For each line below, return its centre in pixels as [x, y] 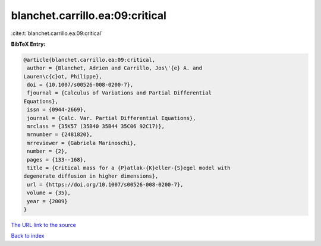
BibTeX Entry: [28, 44]
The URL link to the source [44, 225]
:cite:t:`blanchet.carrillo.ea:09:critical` [57, 33]
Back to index [28, 236]
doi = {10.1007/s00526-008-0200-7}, [80, 85]
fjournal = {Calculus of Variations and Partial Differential [119, 93]
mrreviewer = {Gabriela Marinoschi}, [82, 143]
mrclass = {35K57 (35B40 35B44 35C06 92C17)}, [96, 127]
